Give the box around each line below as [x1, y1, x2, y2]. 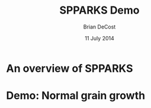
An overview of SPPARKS [6, 62, 133, 75]
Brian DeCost [83, 23, 116, 30]
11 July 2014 [85, 34, 114, 42]
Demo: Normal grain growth [6, 89, 146, 103]
